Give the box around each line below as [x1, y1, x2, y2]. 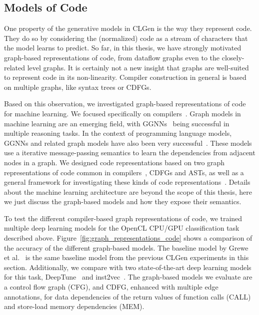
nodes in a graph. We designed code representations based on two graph [4, 157, 225, 167]
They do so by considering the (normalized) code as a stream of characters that [4, 32, 248, 43]
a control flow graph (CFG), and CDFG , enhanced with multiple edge [4, 282, 218, 292]
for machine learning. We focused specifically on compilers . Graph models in [4, 108, 241, 118]
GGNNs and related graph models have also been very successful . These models [4, 137, 252, 148]
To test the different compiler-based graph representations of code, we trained [4, 213, 242, 223]
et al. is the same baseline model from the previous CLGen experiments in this [4, 252, 249, 263]
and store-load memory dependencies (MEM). [4, 301, 144, 312]
